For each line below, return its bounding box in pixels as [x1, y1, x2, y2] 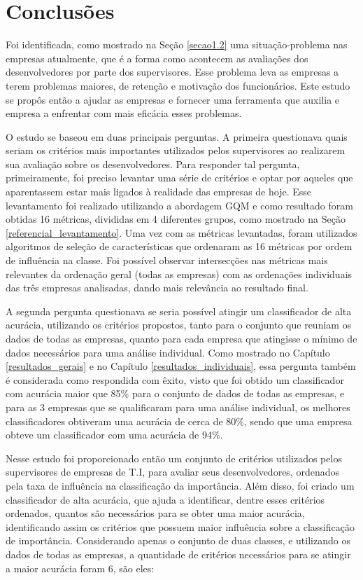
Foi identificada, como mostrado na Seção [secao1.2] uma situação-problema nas [6, 37, 348, 52]
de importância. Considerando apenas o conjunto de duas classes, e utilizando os [6, 533, 350, 548]
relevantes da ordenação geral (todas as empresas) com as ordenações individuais [6, 266, 353, 281]
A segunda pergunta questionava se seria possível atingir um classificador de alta [6, 303, 352, 318]
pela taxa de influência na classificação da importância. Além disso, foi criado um [6, 478, 355, 492]
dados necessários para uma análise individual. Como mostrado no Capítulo [6, 345, 330, 359]
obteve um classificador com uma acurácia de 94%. [6, 427, 223, 442]
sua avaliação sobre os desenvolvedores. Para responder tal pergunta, [6, 156, 300, 171]
